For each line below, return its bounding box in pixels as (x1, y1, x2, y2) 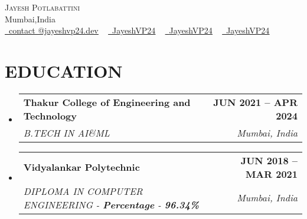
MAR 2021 (245, 167, 298, 181)
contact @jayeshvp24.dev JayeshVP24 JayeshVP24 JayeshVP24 (9, 24, 270, 36)
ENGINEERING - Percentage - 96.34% (23, 197, 200, 211)
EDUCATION (5, 58, 123, 82)
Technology (23, 108, 77, 122)
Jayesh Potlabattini (5, 1, 80, 13)
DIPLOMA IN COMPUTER (23, 184, 143, 198)
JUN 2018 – (240, 153, 298, 167)
